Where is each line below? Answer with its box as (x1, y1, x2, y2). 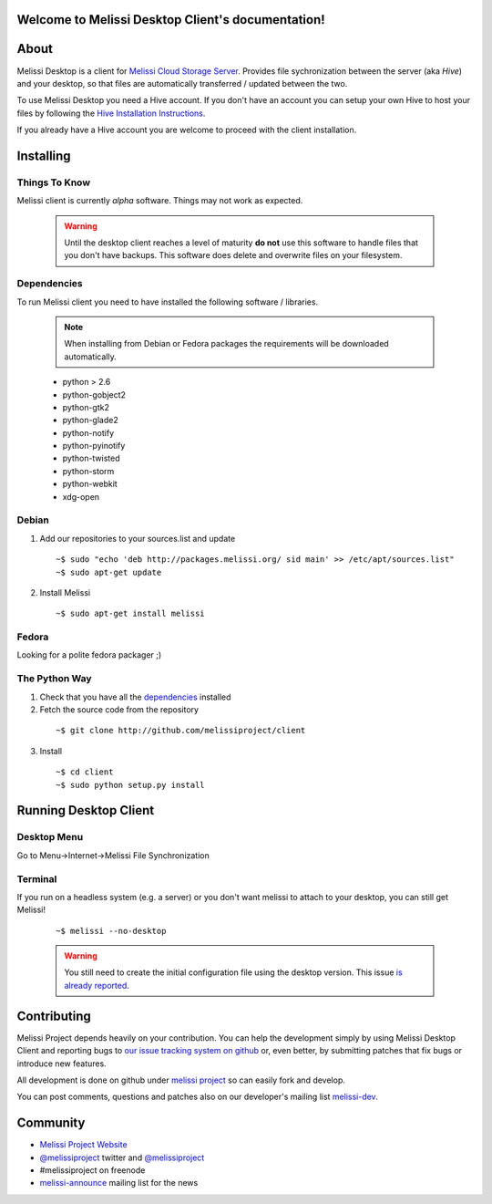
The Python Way (16, 672, 92, 685)
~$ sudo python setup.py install (56, 780, 205, 790)
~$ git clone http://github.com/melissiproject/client (56, 725, 306, 736)
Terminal (16, 872, 57, 885)
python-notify (62, 427, 115, 438)
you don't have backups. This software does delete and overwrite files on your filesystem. (64, 250, 403, 261)
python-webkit (62, 479, 118, 490)
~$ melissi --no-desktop (56, 926, 167, 936)
